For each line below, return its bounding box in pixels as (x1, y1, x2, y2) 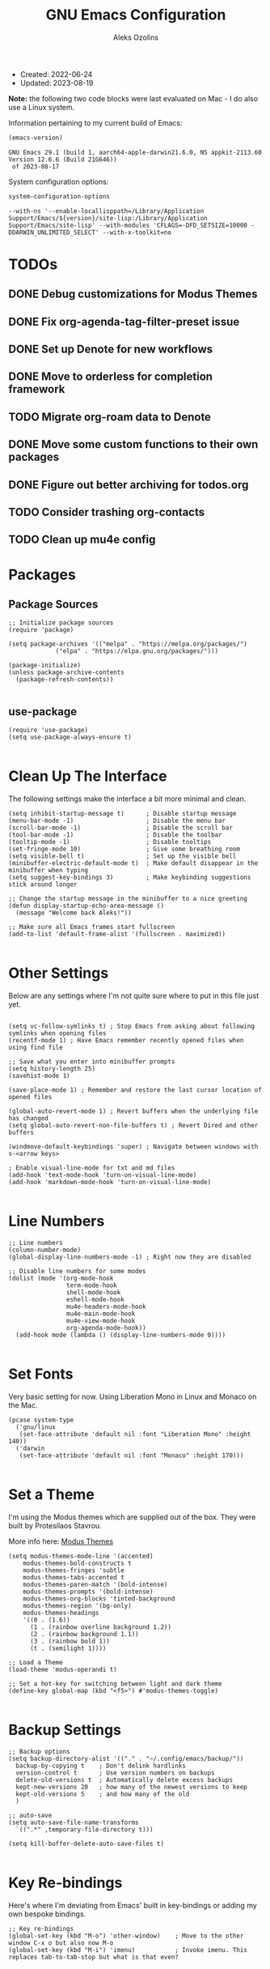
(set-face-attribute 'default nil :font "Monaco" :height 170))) (19, 1451, 244, 1460)
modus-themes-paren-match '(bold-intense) (23, 1580, 168, 1588)
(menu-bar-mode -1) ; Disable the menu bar (8, 816, 226, 825)
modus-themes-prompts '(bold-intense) (23, 1588, 154, 1596)
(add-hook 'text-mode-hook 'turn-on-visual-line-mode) (8, 1171, 197, 1179)
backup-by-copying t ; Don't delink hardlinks (15, 1762, 186, 1770)
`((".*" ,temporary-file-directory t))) (15, 1825, 154, 1834)
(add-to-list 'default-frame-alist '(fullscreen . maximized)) (8, 930, 226, 939)
